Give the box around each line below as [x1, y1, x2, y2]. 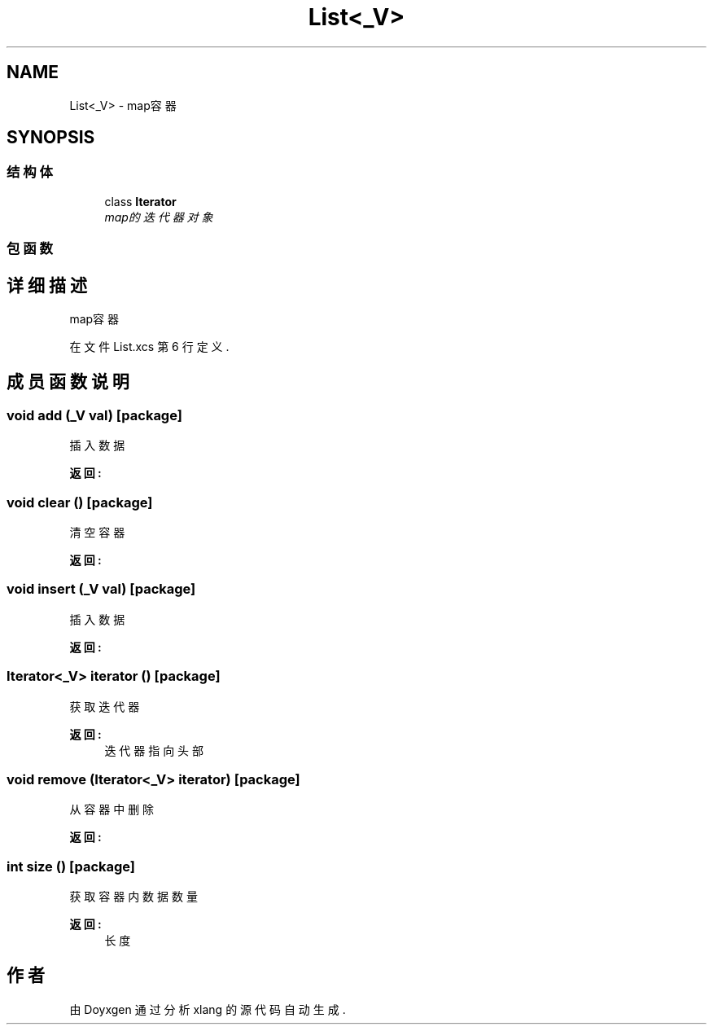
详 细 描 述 [7, 274, 87, 296]
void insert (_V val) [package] [7, 581, 196, 598]
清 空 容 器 [69, 525, 125, 539]
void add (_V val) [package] [7, 406, 182, 423]
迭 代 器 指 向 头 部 [104, 743, 204, 757]
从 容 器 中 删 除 [69, 802, 155, 817]
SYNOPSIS [7, 127, 95, 148]
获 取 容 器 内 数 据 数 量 [69, 889, 198, 903]
